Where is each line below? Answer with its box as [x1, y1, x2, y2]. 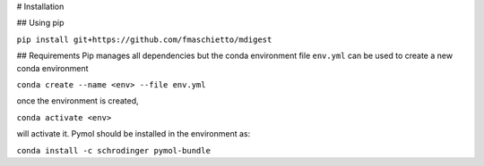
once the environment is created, [16, 95, 139, 106]
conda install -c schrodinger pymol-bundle [16, 145, 211, 155]
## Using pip [16, 18, 65, 29]
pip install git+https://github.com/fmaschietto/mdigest [16, 34, 272, 45]
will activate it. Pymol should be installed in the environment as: [16, 129, 251, 139]
